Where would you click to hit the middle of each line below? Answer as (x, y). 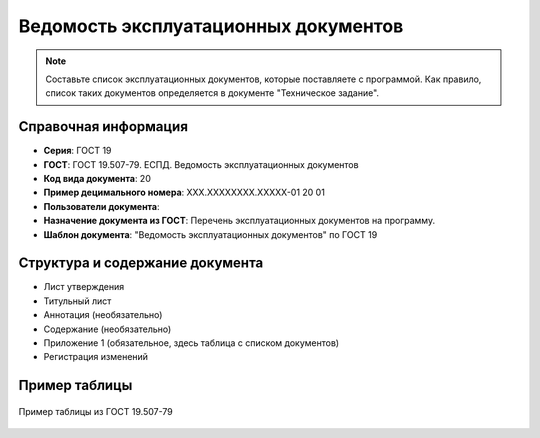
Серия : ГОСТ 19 (77, 151)
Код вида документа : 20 (97, 179)
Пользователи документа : (101, 206)
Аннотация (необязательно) (103, 315)
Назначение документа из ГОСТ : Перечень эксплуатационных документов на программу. (239, 221)
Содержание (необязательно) (107, 329)
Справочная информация (103, 126)
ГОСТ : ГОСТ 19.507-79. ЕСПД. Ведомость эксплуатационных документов (201, 164)
